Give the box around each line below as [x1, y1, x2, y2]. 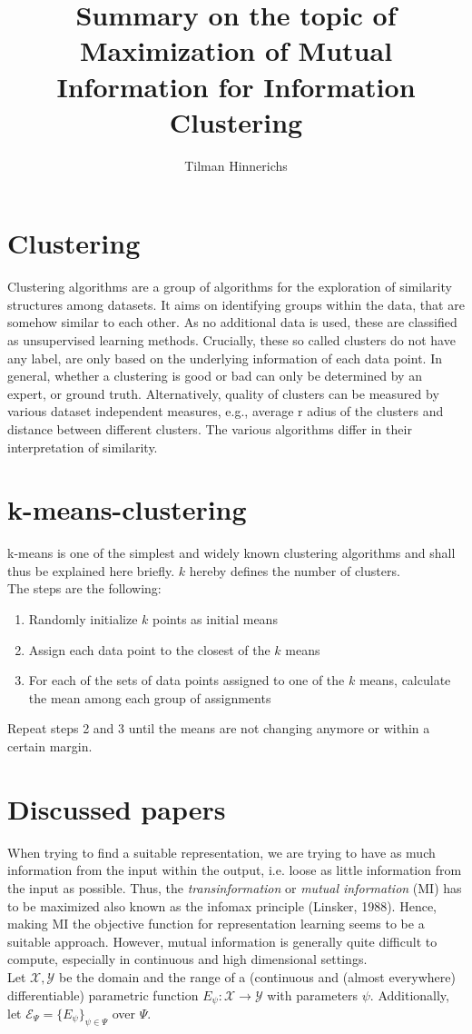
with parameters [267, 985, 359, 1004]
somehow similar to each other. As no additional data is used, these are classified [7, 313, 457, 332]
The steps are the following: [7, 579, 162, 598]
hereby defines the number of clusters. [189, 561, 400, 580]
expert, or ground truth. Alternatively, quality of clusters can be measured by [7, 383, 439, 403]
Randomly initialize [28, 610, 138, 629]
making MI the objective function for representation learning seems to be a [7, 914, 425, 933]
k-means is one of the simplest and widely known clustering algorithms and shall [7, 543, 456, 562]
